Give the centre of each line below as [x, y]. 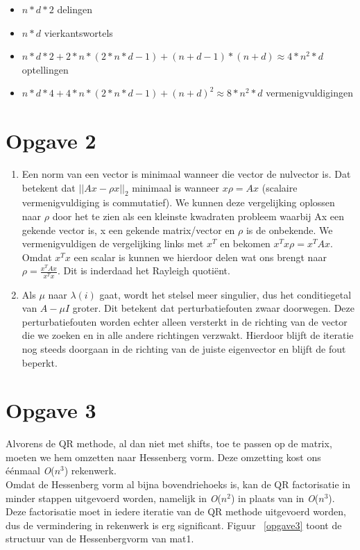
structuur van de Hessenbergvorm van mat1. [100, 539]
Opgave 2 [51, 141]
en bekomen [245, 243]
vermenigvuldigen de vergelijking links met [113, 243]
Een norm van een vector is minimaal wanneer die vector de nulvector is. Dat [186, 174]
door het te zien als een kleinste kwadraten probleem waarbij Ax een [198, 216]
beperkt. [40, 362]
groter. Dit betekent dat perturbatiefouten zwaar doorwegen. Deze [214, 308]
